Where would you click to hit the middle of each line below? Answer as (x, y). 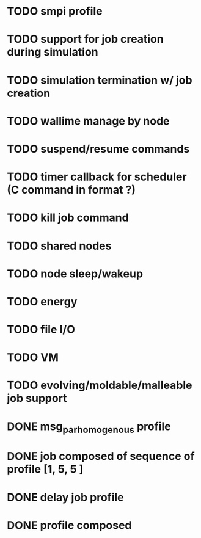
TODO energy (42, 301)
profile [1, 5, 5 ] (45, 469)
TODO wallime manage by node (88, 121)
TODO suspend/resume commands (98, 149)
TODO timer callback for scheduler (97, 177)
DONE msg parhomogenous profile (89, 427)
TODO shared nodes (59, 246)
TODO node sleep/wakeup (75, 274)
